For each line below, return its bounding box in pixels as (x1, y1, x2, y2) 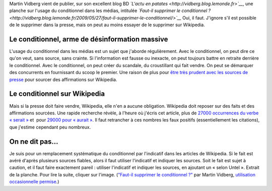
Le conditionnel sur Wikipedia (9, 90, 105, 98)
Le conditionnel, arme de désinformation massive (9, 35, 168, 43)
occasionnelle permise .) (9, 179, 59, 185)
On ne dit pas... (9, 137, 58, 146)
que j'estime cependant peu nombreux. (9, 124, 91, 130)
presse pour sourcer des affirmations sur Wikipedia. (9, 76, 118, 83)
